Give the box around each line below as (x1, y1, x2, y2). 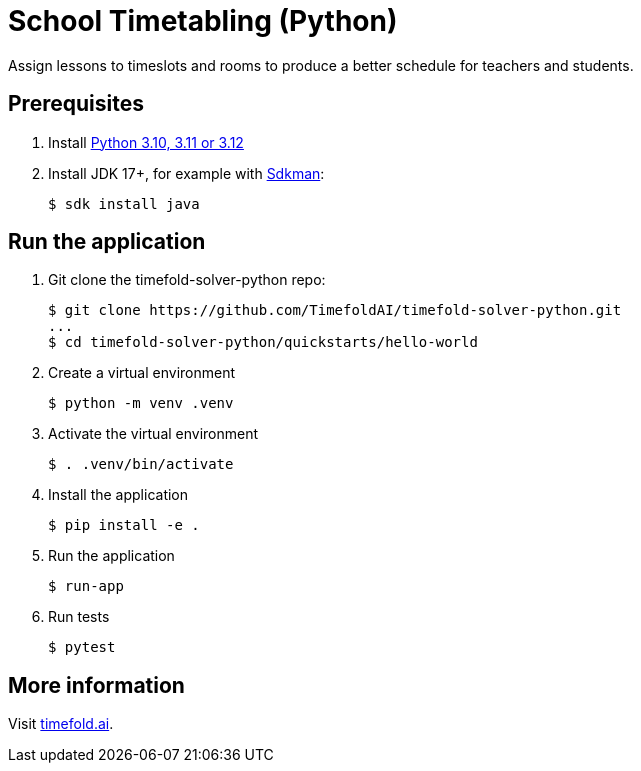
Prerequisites (8, 91, 144, 117)
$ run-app (48, 578, 124, 595)
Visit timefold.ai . (8, 715, 114, 733)
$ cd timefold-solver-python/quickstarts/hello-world (48, 334, 478, 351)
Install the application (48, 486, 189, 504)
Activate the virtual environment (48, 425, 259, 443)
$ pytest (48, 639, 116, 656)
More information (8, 672, 185, 698)
